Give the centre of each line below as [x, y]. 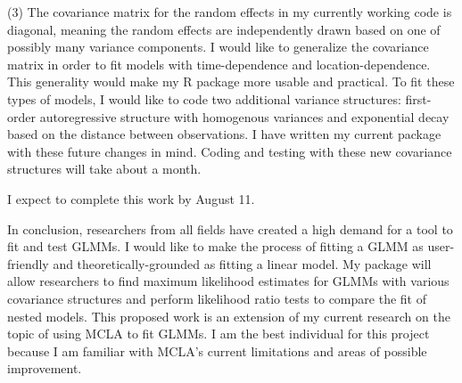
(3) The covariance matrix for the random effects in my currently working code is [230, 12]
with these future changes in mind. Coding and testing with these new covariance [230, 151]
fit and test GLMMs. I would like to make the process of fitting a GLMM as [215, 246]
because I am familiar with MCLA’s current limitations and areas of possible [217, 350]
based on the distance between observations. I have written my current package [224, 134]
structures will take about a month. [104, 169]
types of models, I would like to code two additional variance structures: [204, 98]
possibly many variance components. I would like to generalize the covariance [218, 47]
